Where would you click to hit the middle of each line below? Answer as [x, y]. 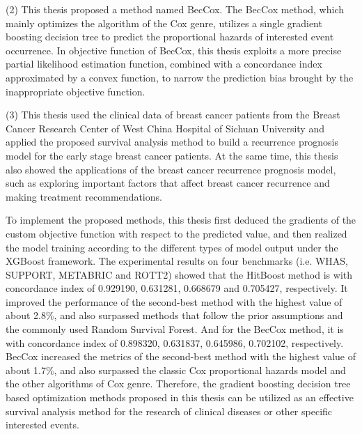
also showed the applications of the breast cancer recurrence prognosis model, [171, 169]
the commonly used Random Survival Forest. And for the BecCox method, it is [175, 329]
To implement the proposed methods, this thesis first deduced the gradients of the [181, 220]
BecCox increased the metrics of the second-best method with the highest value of [181, 356]
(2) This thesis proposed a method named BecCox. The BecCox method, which [175, 9]
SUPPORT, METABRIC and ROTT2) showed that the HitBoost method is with [179, 274]
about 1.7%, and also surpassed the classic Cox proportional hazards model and [176, 370]
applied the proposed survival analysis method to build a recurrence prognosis [172, 142]
